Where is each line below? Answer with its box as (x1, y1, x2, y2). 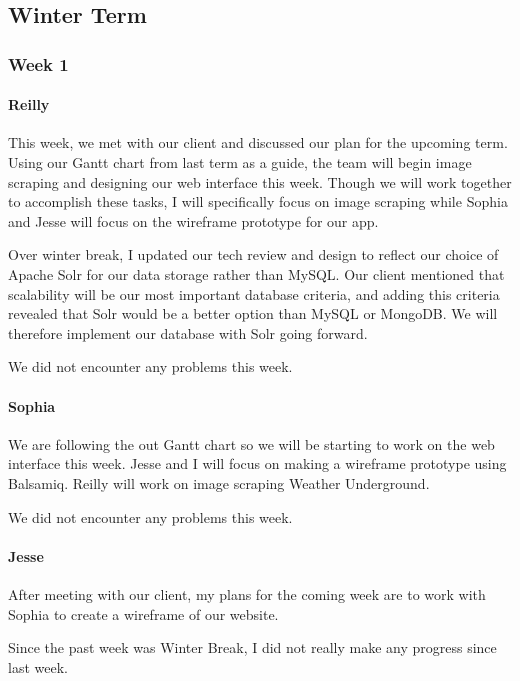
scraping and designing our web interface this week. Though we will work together (8, 171, 512, 192)
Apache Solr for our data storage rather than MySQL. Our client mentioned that (8, 263, 505, 284)
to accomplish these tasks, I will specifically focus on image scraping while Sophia (8, 191, 508, 212)
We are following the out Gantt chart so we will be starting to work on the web (8, 433, 495, 454)
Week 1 (8, 51, 69, 76)
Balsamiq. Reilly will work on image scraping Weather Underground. (8, 472, 430, 493)
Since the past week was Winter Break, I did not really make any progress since (8, 637, 497, 658)
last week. (8, 656, 68, 677)
